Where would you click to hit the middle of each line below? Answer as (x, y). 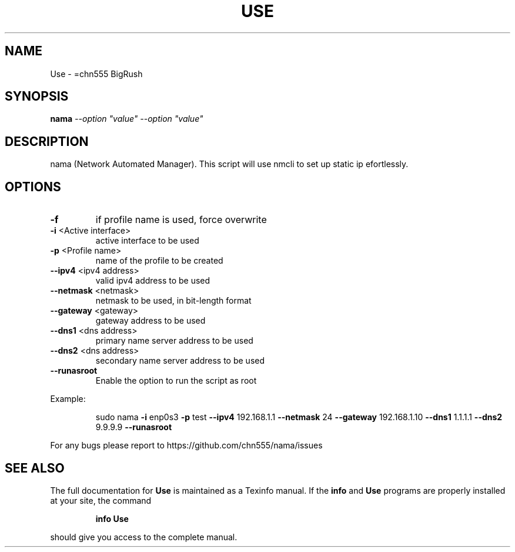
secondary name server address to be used (180, 361)
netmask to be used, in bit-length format (173, 301)
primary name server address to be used (174, 341)
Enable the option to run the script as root (176, 381)
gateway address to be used (151, 321)
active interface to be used (147, 241)
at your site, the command (101, 500)
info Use (112, 518)
